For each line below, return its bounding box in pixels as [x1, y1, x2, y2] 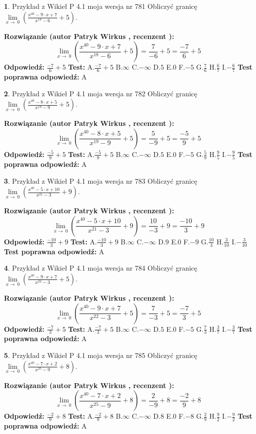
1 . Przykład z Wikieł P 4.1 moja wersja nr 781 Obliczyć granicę [4, 1, 197, 11]
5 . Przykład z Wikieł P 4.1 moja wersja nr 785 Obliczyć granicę [4, 350, 197, 360]
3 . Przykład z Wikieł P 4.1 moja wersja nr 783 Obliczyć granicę [4, 175, 197, 186]
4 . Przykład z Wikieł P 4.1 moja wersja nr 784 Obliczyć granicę [4, 263, 197, 273]
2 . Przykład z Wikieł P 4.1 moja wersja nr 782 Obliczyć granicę [4, 88, 197, 98]
